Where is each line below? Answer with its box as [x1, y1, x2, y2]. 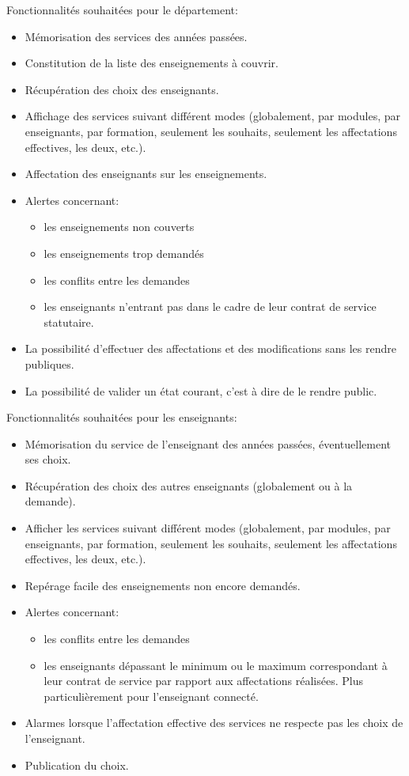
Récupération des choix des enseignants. [25, 81, 219, 97]
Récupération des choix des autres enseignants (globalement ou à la [25, 477, 353, 494]
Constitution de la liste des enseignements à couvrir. [25, 55, 278, 71]
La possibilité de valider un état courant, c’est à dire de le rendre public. [25, 382, 377, 399]
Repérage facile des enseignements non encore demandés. [25, 577, 301, 593]
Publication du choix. [25, 756, 129, 773]
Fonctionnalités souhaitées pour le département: [6, 2, 238, 17]
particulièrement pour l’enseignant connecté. [44, 687, 259, 704]
